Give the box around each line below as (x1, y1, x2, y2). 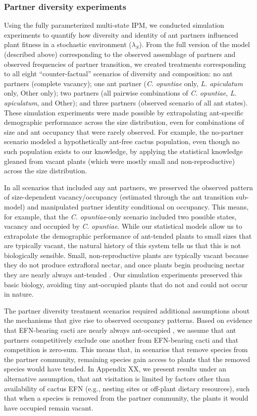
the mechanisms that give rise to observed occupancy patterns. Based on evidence (4, 315, 253, 325)
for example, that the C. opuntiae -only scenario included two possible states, (4, 211, 237, 221)
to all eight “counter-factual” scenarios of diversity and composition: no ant (4, 68, 233, 79)
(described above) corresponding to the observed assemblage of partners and (4, 49, 236, 59)
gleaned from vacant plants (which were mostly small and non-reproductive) (4, 156, 235, 166)
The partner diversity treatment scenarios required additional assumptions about (4, 305, 250, 315)
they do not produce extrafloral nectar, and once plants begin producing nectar (4, 260, 245, 270)
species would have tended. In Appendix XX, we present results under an (4, 364, 226, 374)
